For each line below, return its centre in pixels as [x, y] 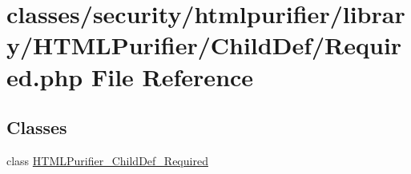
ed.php [45, 76]
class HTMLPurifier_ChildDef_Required [107, 160]
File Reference [172, 76]
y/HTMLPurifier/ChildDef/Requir [204, 45]
